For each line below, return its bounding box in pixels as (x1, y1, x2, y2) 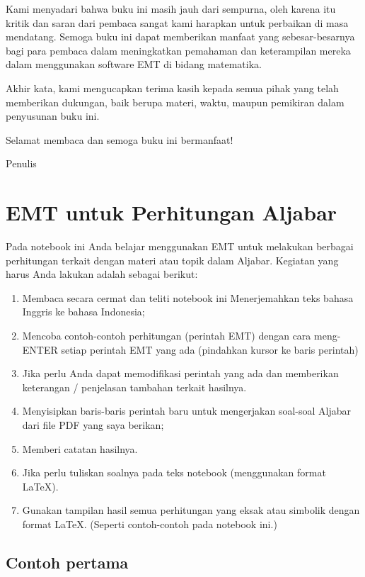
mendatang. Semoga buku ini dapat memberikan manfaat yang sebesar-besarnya (6, 29, 355, 44)
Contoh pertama (6, 551, 129, 573)
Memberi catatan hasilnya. (22, 441, 138, 456)
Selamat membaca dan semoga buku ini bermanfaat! (6, 132, 233, 147)
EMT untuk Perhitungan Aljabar (6, 198, 337, 227)
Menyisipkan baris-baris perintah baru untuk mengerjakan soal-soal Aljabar (22, 403, 352, 418)
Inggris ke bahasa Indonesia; (22, 304, 145, 319)
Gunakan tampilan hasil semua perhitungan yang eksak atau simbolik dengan (22, 503, 360, 517)
